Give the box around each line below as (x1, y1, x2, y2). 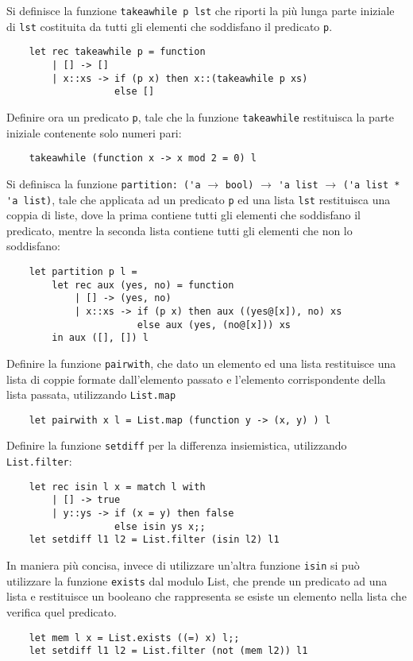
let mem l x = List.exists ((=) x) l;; (29, 632, 240, 644)
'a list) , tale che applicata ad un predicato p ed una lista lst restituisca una (6, 191, 391, 207)
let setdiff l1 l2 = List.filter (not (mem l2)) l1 (29, 645, 308, 657)
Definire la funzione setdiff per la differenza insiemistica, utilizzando (6, 437, 347, 454)
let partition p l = (29, 265, 137, 277)
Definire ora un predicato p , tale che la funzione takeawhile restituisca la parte (6, 108, 395, 125)
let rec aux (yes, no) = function (52, 279, 234, 291)
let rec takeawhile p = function (29, 46, 206, 58)
